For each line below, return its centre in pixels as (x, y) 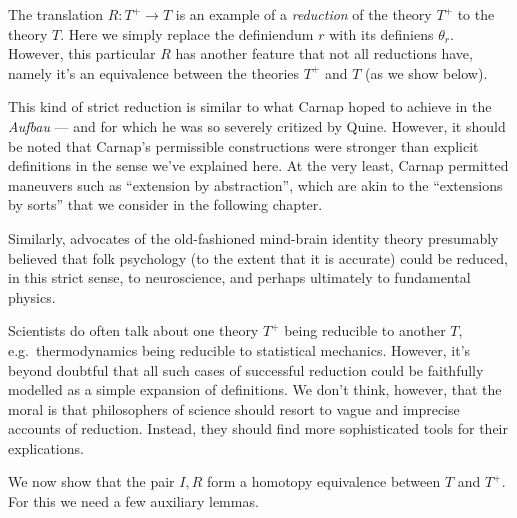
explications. (46, 447)
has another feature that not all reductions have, (324, 53)
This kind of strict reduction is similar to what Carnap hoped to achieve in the (250, 106)
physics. (32, 296)
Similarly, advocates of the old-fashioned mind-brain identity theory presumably (253, 237)
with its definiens (381, 33)
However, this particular (82, 53)
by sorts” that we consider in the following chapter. (165, 204)
